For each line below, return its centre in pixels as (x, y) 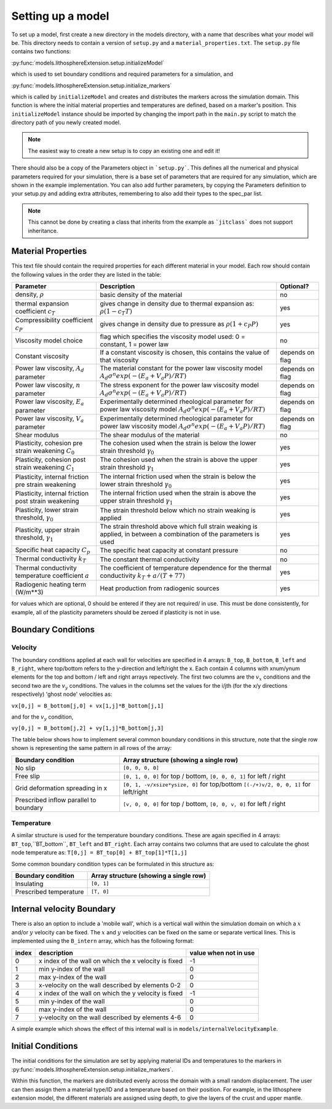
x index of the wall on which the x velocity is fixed (111, 961)
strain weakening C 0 (45, 451)
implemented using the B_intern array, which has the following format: (103, 941)
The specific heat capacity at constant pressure (169, 550)
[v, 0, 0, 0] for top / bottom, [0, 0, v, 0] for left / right (204, 803)
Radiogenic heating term (50, 585)
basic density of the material (141, 295)
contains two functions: (41, 52)
